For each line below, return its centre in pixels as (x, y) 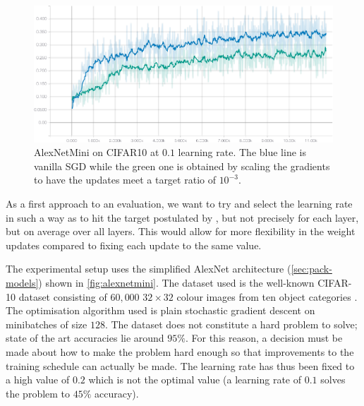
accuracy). (117, 393)
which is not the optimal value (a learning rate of (195, 380)
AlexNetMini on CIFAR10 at (97, 152)
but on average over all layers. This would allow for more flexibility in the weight (181, 231)
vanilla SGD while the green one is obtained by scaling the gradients (182, 166)
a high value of (38, 380)
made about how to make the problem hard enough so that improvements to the (180, 351)
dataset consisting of (63, 296)
